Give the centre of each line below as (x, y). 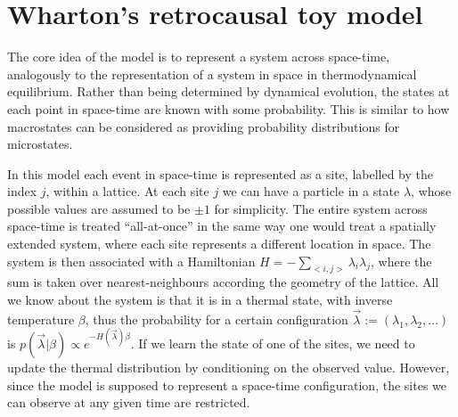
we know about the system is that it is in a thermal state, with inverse (200, 300)
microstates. (40, 144)
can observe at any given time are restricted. (129, 402)
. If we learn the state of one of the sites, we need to (273, 343)
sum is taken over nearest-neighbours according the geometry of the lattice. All (223, 282)
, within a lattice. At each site (127, 191)
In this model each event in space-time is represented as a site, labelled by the (221, 173)
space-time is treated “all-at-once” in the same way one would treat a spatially (222, 226)
